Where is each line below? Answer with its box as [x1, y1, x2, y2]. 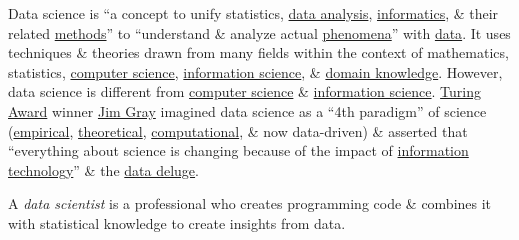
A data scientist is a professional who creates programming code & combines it [8, 193, 492, 214]
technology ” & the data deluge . [8, 159, 199, 180]
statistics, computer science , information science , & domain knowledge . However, [8, 61, 503, 82]
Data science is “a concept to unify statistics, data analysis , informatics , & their [8, 3, 499, 23]
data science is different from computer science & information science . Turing [8, 81, 482, 102]
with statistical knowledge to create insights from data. [8, 212, 346, 233]
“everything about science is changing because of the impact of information [8, 140, 469, 161]
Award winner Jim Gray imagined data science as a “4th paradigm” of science [8, 100, 487, 121]
